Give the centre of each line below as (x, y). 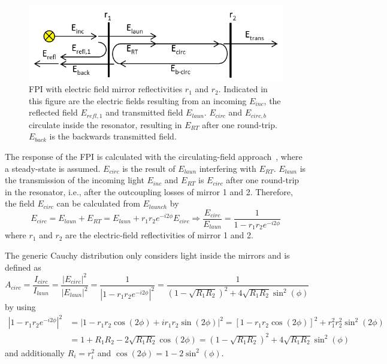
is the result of (149, 168)
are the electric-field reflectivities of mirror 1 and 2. (159, 235)
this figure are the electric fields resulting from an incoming (138, 100)
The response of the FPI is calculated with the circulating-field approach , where (154, 156)
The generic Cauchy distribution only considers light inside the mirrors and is (147, 255)
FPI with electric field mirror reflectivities (106, 89)
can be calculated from (98, 203)
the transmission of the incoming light (75, 180)
